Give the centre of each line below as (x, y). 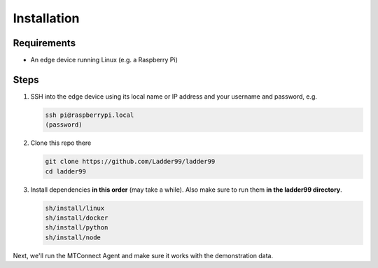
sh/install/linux (75, 208)
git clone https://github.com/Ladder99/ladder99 (130, 162)
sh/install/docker (77, 218)
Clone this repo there (61, 143)
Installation (46, 18)
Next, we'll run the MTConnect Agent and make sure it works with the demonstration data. (143, 255)
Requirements (44, 43)
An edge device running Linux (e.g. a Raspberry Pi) (104, 60)
